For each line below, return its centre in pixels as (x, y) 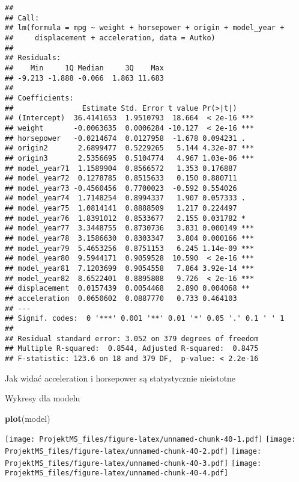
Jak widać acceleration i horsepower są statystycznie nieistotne (120, 378)
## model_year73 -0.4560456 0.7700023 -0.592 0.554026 (121, 188)
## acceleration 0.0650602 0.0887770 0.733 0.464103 (121, 299)
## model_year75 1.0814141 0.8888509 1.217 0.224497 (121, 209)
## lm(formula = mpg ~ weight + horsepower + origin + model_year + (145, 28)
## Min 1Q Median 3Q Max (84, 68)
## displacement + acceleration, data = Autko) (110, 38)
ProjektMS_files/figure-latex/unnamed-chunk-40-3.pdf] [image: (133, 463)
